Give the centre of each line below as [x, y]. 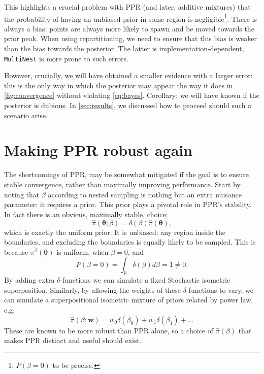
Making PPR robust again [98, 150]
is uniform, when [82, 251]
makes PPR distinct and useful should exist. [73, 340]
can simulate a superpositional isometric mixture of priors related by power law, [129, 300]
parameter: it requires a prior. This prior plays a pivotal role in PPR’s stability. [128, 204]
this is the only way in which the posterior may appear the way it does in [119, 85]
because [16, 251]
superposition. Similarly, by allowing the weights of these [93, 290]
